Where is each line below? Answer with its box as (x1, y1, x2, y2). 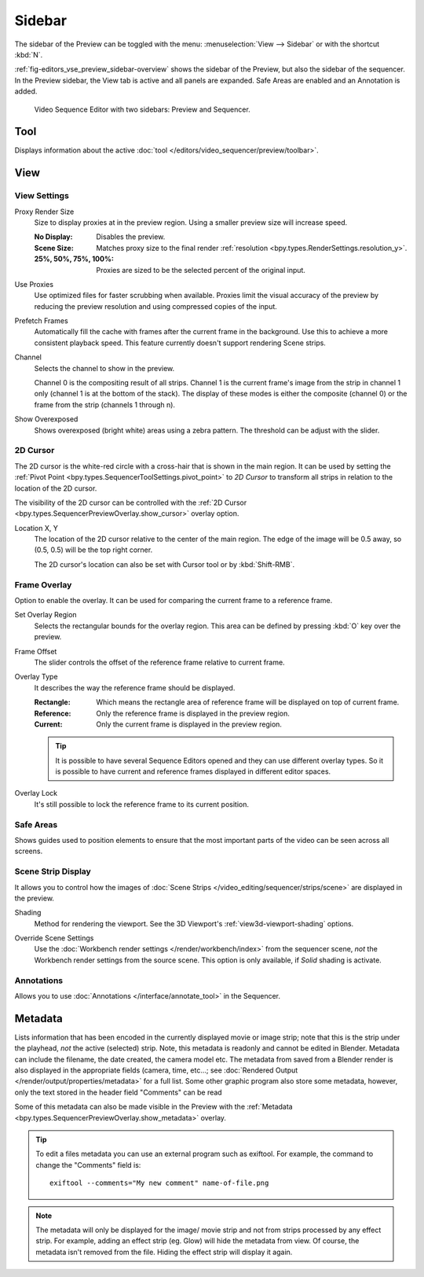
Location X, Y (14, 523, 58, 532)
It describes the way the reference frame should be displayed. (34, 683, 236, 692)
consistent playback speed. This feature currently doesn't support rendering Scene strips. (34, 338, 326, 348)
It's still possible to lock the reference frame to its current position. (34, 799, 249, 809)
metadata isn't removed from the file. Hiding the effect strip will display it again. (35, 1247, 293, 1257)
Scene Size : (34, 243, 74, 252)
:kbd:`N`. (14, 50, 43, 59)
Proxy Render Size (14, 207, 75, 216)
